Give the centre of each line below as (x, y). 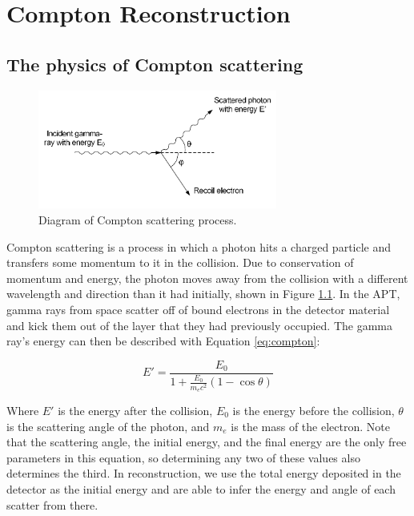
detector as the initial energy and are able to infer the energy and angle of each (201, 488)
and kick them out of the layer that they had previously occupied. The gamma (199, 325)
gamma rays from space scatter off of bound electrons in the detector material (198, 310)
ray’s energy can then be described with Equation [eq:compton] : (163, 341)
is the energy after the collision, (135, 410)
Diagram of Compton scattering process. (138, 220)
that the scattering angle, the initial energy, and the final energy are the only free (207, 442)
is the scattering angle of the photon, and (108, 426)
